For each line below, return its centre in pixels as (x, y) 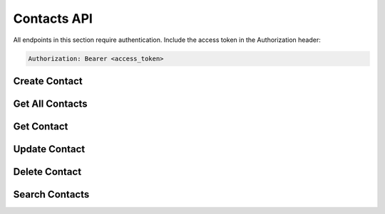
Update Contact (49, 149)
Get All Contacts (51, 103)
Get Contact (41, 126)
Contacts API (53, 18)
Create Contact (48, 81)
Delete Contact (47, 172)
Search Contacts (51, 194)
